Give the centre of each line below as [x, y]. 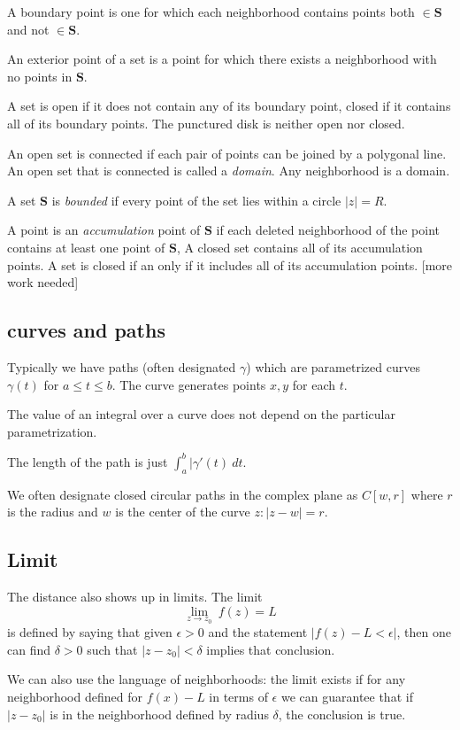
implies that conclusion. [271, 649]
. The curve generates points [189, 384]
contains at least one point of [86, 247]
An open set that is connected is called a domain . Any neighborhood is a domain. [229, 171]
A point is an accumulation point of [104, 230]
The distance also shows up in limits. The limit [135, 596]
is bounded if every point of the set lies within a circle [196, 200]
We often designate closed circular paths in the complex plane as [183, 494]
